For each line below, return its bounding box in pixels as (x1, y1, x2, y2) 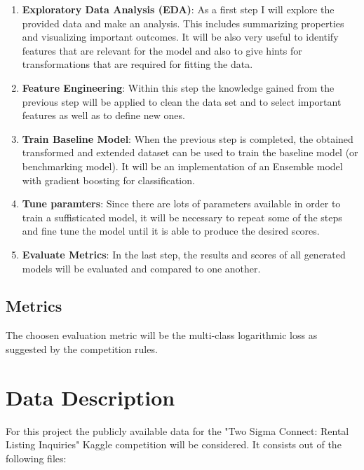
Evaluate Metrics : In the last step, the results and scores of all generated (22, 247, 346, 261)
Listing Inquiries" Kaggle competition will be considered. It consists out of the (6, 437, 342, 452)
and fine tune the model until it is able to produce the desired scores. (22, 223, 320, 238)
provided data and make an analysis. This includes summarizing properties (22, 15, 344, 30)
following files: (6, 450, 67, 465)
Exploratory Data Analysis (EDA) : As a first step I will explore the (22, 2, 335, 16)
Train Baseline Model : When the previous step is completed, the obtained (22, 131, 353, 146)
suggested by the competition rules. (6, 341, 158, 356)
